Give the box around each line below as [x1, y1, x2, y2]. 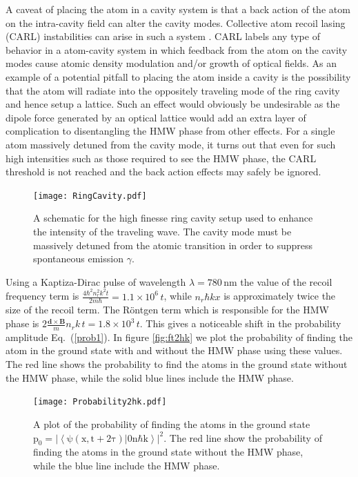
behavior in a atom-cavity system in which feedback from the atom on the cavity [6, 42, 348, 57]
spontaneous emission [33, 251, 123, 266]
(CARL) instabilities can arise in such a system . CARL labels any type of [6, 29, 320, 43]
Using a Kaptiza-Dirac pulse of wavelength [6, 274, 186, 289]
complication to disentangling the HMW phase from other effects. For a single [6, 124, 335, 138]
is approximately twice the [223, 289, 336, 303]
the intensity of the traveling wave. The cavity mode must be [33, 224, 292, 238]
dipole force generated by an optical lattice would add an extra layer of [6, 110, 306, 124]
